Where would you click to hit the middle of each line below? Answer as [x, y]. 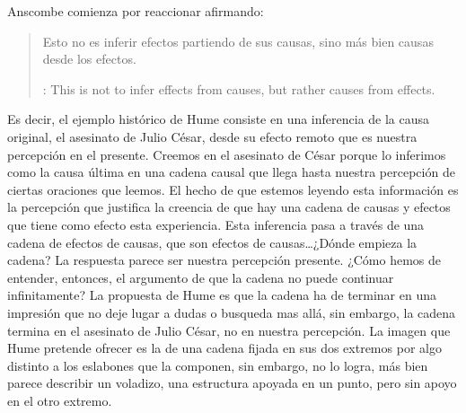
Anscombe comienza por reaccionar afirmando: [136, 11]
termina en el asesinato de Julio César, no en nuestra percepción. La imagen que [229, 330]
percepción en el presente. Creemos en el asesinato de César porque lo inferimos [227, 154]
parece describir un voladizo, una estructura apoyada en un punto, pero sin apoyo [232, 383]
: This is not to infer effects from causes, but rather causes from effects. [239, 88]
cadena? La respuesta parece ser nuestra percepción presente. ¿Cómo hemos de [224, 260]
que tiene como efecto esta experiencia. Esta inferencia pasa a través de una [216, 224]
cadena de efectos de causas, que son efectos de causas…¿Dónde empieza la [212, 242]
